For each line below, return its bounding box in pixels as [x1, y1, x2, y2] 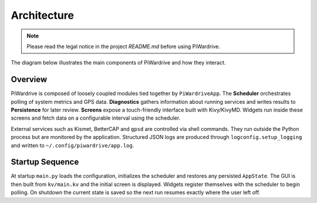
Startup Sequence [11, 157, 79, 167]
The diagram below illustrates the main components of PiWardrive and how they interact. [11, 59, 226, 66]
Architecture [11, 9, 75, 22]
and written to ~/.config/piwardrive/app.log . [11, 141, 134, 149]
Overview [11, 75, 48, 84]
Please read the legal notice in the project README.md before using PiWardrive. [26, 43, 220, 50]
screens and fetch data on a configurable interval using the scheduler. [11, 114, 181, 121]
